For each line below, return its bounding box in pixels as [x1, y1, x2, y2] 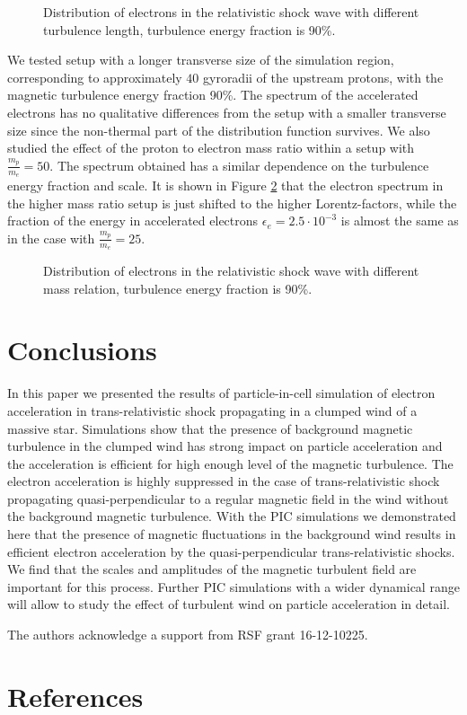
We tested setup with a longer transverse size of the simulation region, [7, 50, 394, 69]
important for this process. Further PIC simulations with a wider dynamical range [7, 577, 460, 596]
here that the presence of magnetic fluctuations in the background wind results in [7, 525, 456, 543]
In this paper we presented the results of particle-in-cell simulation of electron [7, 384, 436, 402]
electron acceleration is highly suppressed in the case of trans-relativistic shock [7, 472, 440, 490]
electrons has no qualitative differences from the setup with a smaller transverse [7, 102, 446, 121]
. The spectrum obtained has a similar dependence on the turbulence [49, 155, 429, 174]
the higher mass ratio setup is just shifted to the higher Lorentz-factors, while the [7, 193, 457, 212]
